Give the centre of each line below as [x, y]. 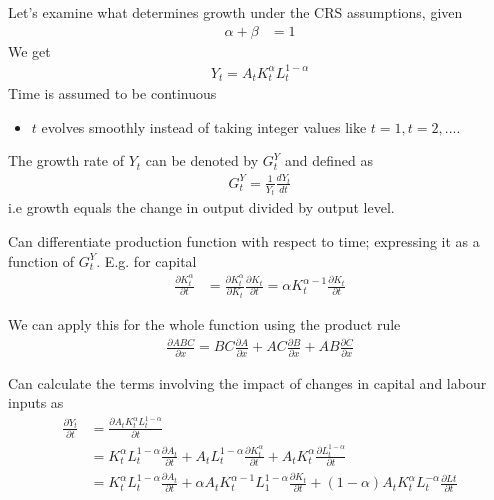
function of [41, 260]
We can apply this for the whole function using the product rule [204, 324]
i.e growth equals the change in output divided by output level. [201, 207]
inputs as [36, 402]
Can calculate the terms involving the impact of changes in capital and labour [247, 382]
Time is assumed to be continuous [112, 93]
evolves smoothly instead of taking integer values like [204, 126]
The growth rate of [66, 160]
